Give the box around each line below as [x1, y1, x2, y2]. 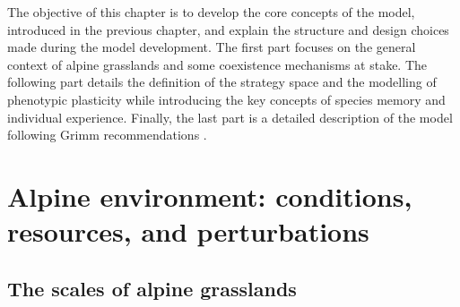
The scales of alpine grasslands [7, 274, 297, 302]
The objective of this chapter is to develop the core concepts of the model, [7, 3, 415, 21]
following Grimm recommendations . [7, 125, 207, 144]
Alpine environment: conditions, [7, 177, 412, 214]
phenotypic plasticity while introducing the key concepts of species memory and [7, 90, 446, 108]
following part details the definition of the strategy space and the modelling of [7, 72, 437, 91]
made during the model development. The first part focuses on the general [7, 38, 416, 56]
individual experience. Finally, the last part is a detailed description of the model [7, 107, 453, 126]
